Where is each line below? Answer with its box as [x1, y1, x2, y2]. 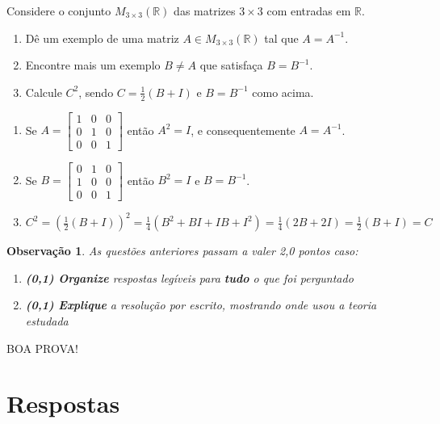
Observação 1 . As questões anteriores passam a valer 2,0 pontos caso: [6, 242, 358, 259]
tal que [264, 29, 299, 46]
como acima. [252, 83, 314, 100]
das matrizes [174, 2, 236, 19]
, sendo [78, 83, 114, 100]
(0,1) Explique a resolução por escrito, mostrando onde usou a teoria [25, 296, 377, 313]
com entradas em [266, 2, 351, 19]
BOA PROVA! [6, 339, 78, 356]
